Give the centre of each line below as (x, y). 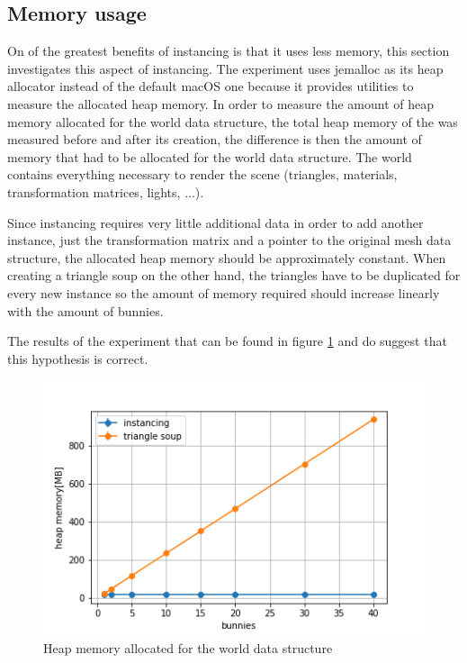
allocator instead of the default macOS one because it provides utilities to (211, 86)
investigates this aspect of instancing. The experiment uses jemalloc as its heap (225, 68)
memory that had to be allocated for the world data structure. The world (210, 156)
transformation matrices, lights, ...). (106, 191)
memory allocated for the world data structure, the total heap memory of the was (233, 121)
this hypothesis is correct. (78, 358)
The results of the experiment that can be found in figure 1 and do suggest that (227, 341)
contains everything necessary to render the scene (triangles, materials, (202, 174)
